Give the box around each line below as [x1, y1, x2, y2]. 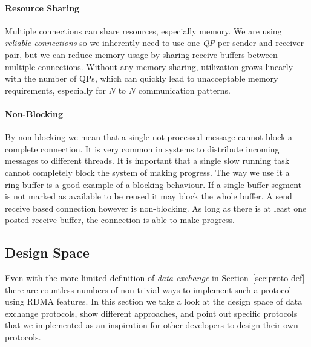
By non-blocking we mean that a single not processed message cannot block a [5, 131, 293, 143]
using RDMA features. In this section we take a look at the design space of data [5, 295, 303, 308]
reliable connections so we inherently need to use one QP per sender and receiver [5, 36, 304, 49]
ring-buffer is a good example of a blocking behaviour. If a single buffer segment [5, 178, 301, 190]
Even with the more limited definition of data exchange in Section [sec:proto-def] [5, 271, 305, 284]
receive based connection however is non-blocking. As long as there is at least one [5, 201, 307, 214]
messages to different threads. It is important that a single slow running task [5, 154, 290, 167]
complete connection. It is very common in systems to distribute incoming [5, 142, 280, 155]
